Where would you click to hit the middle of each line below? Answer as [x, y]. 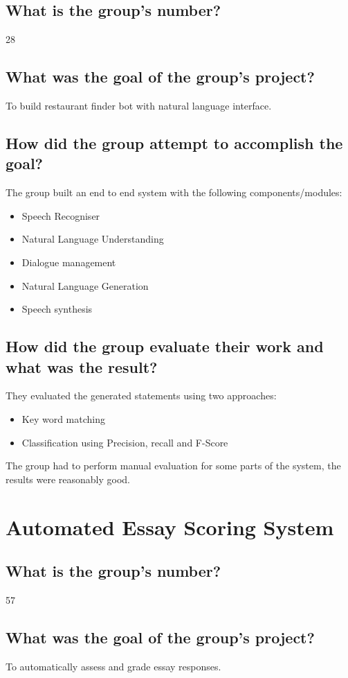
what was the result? [82, 366]
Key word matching [64, 418]
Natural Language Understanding [93, 239]
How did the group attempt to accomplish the [174, 142]
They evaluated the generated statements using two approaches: [141, 395]
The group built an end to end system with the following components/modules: [174, 192]
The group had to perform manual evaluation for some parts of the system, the [173, 466]
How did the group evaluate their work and [165, 346]
